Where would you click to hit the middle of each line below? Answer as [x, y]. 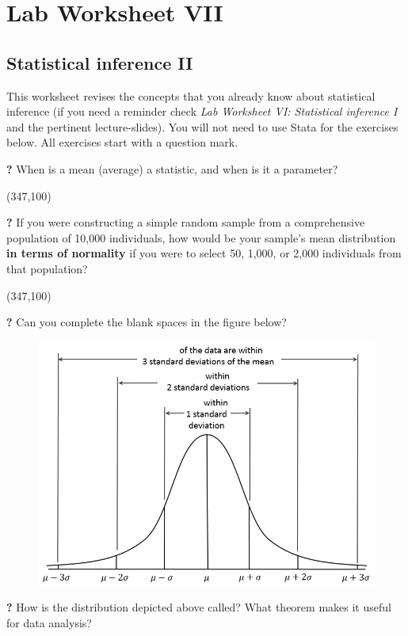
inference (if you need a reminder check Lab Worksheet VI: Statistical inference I [202, 111]
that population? [47, 268]
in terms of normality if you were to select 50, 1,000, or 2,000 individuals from [204, 253]
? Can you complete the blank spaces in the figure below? [147, 322]
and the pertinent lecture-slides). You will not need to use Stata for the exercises [202, 126]
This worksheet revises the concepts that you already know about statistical [191, 95]
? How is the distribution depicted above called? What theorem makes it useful [199, 607]
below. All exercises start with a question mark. [122, 142]
